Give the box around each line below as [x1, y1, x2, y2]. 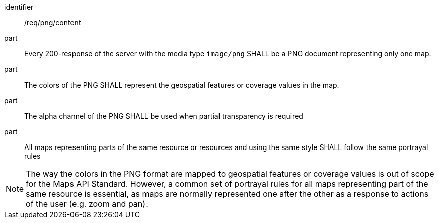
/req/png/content [24, 18, 81, 27]
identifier [4, 3, 34, 11]
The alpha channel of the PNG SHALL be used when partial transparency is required [24, 112, 303, 120]
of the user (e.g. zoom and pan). [26, 199, 148, 209]
